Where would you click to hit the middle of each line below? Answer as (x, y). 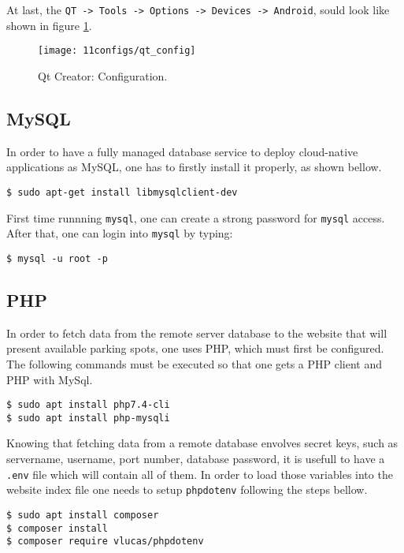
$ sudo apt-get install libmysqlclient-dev (122, 192)
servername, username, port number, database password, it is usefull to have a (196, 458)
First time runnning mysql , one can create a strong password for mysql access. (196, 217)
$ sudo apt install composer (83, 515)
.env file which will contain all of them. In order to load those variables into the (200, 474)
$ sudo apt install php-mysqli (88, 418)
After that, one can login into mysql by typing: (120, 233)
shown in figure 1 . (49, 25)
